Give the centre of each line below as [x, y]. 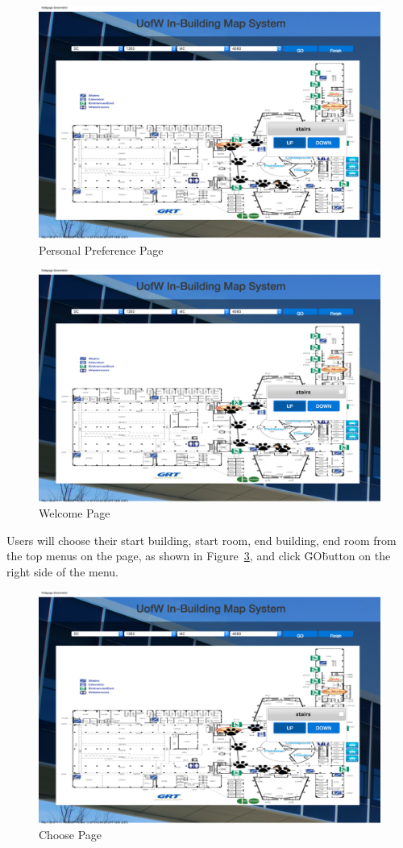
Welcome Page [75, 513]
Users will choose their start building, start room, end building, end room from [201, 540]
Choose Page [71, 835]
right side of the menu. [62, 571]
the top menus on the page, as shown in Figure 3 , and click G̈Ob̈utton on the [199, 556]
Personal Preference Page [101, 249]
